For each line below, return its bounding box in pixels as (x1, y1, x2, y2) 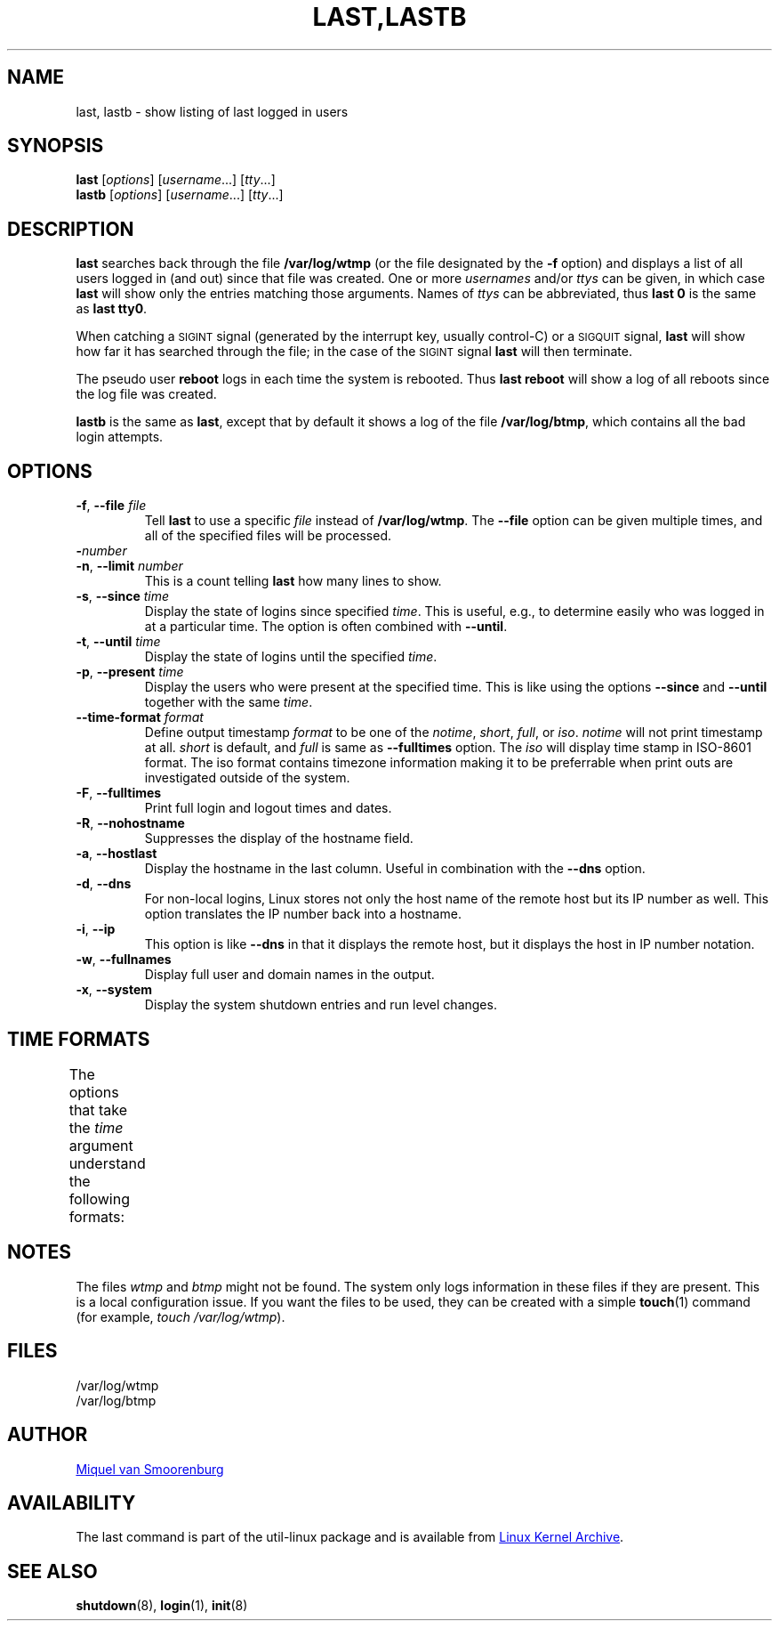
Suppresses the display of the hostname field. (144, 830, 414, 846)
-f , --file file (76, 498, 147, 514)
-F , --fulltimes (76, 785, 162, 801)
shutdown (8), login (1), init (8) (76, 1598, 248, 1614)
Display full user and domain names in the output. (144, 967, 435, 983)
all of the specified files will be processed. (144, 528, 392, 544)
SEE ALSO (7, 1559, 98, 1583)
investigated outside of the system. (144, 770, 350, 786)
